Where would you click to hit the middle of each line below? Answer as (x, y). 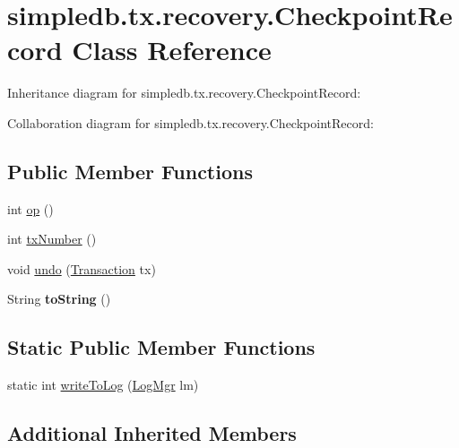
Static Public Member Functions (161, 347)
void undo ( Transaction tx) (82, 268)
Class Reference (172, 50)
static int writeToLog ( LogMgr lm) (103, 385)
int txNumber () (52, 239)
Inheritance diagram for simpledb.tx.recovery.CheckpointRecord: (184, 93)
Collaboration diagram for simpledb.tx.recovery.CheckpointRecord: (191, 122)
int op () (30, 208)
